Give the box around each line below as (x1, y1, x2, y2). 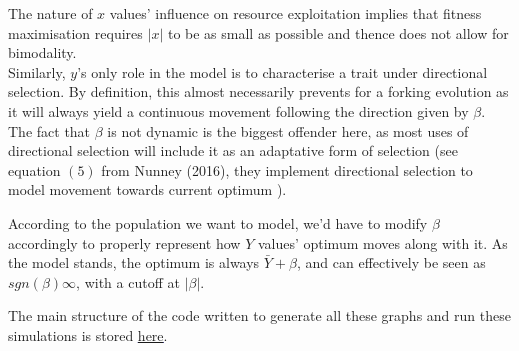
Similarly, (8, 61, 66, 82)
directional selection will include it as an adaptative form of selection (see (8, 140, 458, 161)
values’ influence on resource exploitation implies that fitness (109, 3, 482, 23)
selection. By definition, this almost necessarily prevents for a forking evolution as (8, 81, 509, 102)
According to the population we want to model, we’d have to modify (8, 212, 428, 233)
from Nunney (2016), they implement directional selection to (101, 159, 473, 180)
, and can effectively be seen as (296, 252, 486, 273)
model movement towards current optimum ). (8, 179, 287, 200)
